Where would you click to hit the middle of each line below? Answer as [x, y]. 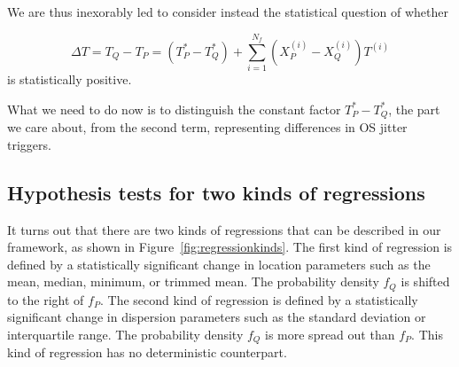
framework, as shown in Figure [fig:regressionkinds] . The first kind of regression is [230, 247]
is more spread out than [330, 334]
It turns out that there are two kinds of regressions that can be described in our [224, 229]
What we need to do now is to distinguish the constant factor [174, 109]
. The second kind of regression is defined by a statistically [259, 299]
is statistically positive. [70, 79]
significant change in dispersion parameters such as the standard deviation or [217, 317]
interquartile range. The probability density [125, 334]
